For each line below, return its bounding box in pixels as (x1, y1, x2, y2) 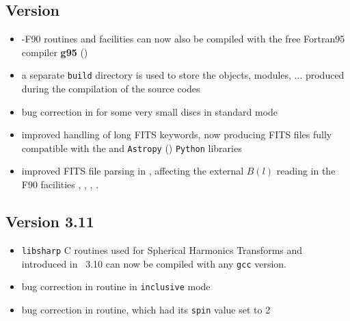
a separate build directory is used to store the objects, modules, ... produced (21, 68, 345, 82)
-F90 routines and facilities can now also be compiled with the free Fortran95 (21, 31, 345, 46)
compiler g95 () (21, 44, 88, 59)
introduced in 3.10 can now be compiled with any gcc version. (21, 256, 287, 270)
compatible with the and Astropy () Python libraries (21, 140, 242, 155)
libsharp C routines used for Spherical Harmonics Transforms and (21, 242, 303, 257)
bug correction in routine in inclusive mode (21, 279, 211, 294)
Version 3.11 (5, 211, 94, 232)
